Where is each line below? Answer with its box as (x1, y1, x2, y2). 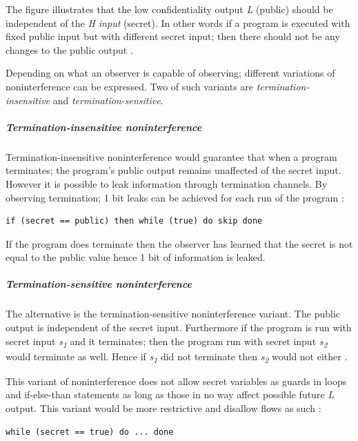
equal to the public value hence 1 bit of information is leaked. (6, 250, 266, 264)
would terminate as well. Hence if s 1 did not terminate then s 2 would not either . (6, 349, 348, 365)
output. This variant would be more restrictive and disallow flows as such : (6, 401, 321, 415)
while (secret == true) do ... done (6, 427, 174, 437)
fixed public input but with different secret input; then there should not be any (6, 29, 340, 43)
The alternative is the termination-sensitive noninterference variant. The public (6, 306, 340, 321)
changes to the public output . (6, 42, 133, 57)
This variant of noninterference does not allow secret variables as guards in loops (6, 373, 347, 388)
